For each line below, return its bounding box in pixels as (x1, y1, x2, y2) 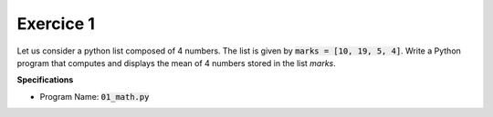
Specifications (16, 74, 74, 85)
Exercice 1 (16, 14, 96, 34)
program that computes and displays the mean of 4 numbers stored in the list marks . (16, 57, 337, 68)
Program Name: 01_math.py (39, 91, 150, 102)
